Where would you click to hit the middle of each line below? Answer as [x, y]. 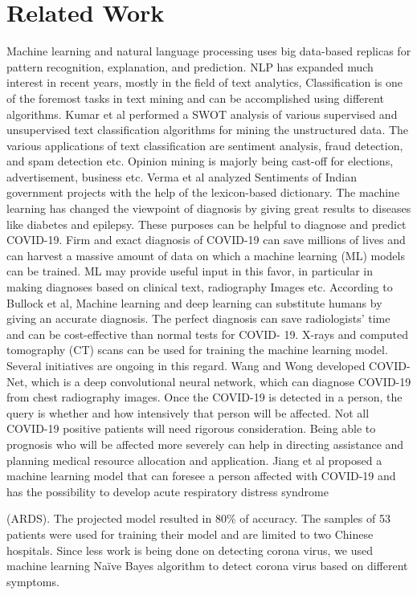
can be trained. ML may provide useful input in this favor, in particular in [190, 271]
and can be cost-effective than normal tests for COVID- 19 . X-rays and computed [207, 334]
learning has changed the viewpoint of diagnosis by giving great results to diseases [209, 208]
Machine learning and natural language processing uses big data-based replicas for [209, 51]
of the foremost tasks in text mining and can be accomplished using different [195, 98]
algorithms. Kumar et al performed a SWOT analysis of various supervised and [202, 114]
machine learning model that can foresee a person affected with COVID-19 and [201, 476]
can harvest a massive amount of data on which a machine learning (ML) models [206, 255]
